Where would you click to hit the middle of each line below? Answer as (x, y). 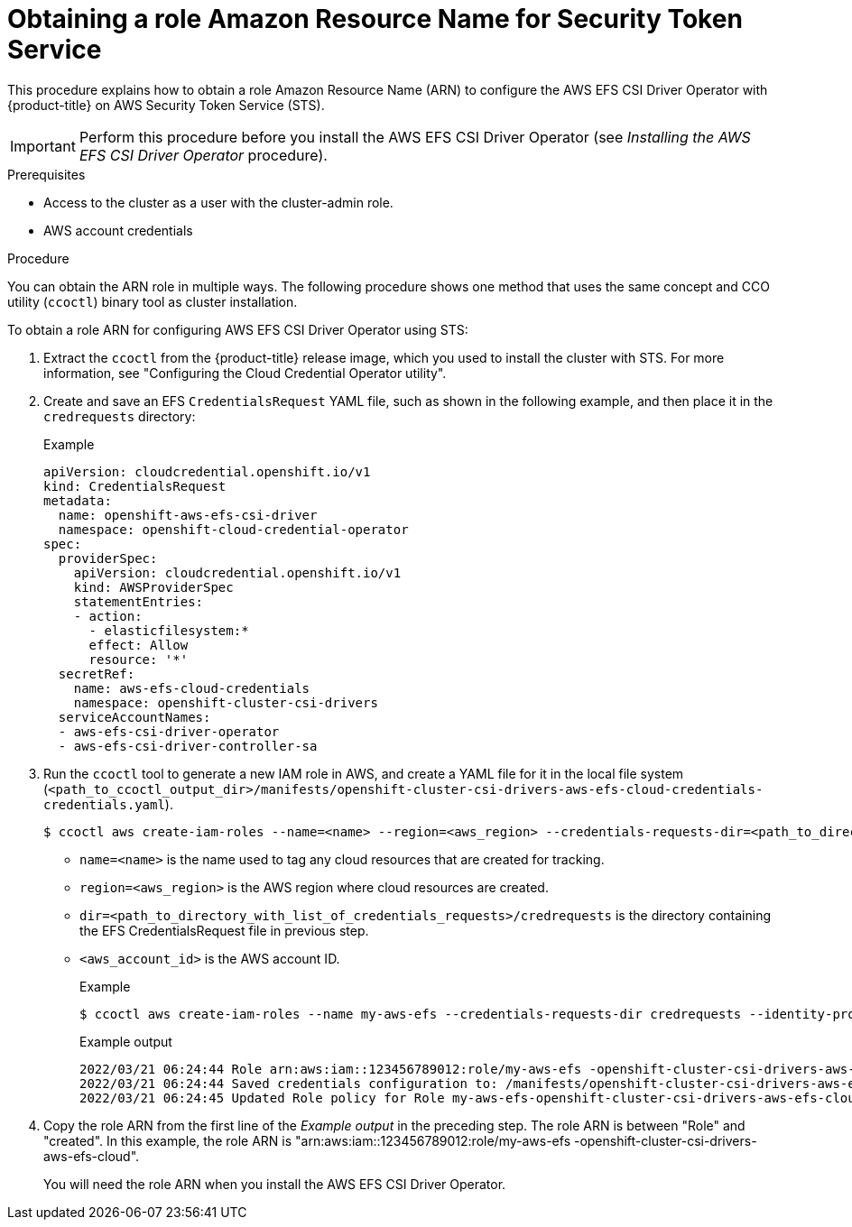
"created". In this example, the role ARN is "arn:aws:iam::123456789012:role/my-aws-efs (307, 1140)
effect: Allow (139, 645)
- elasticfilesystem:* (169, 630)
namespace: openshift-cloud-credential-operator (233, 529)
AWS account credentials (118, 230)
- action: (108, 616)
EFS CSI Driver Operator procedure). (203, 155)
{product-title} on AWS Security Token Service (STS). (166, 105)
